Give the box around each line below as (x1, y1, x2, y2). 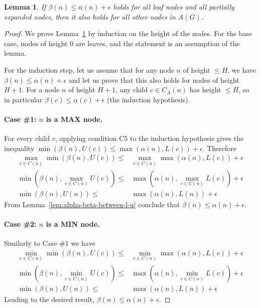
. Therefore (202, 142, 236, 153)
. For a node (22, 84, 60, 95)
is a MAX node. (46, 113, 103, 124)
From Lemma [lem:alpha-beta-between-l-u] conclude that (4, 199, 180, 209)
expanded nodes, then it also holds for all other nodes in (4, 11, 176, 22)
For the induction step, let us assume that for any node (4, 64, 174, 75)
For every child (4, 133, 50, 143)
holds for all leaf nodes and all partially (113, 2, 234, 12)
